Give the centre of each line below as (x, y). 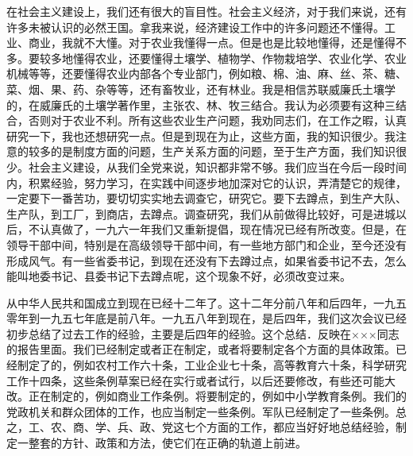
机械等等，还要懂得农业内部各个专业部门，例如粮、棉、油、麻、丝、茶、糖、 (206, 73)
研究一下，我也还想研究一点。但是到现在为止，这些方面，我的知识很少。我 (201, 135)
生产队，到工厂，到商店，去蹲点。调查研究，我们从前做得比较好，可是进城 (201, 213)
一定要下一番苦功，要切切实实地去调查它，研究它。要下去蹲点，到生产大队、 (206, 198)
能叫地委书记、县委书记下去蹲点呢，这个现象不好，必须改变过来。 (179, 276)
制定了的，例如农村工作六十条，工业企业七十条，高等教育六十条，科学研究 (212, 365)
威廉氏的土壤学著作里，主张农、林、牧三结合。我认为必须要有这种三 (217, 104)
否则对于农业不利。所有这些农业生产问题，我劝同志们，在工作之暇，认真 (217, 120)
